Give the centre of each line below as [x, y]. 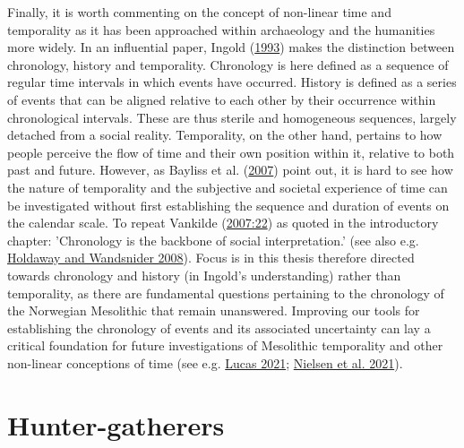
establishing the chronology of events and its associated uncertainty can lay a [219, 327]
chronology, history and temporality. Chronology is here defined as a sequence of [228, 64]
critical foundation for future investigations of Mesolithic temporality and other [225, 345]
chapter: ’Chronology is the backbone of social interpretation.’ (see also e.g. [213, 240]
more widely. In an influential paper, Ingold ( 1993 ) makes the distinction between [231, 47]
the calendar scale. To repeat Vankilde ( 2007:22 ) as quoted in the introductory [223, 223]
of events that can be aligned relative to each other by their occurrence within [222, 99]
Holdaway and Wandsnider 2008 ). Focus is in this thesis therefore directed [211, 258]
